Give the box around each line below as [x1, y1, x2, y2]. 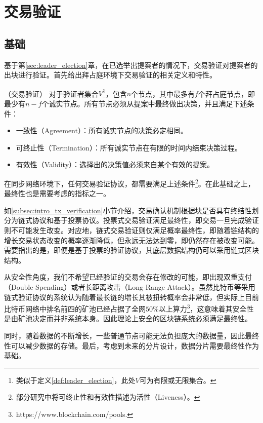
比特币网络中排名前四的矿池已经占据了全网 [4, 303, 146, 314]
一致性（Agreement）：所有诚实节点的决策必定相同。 [16, 125, 188, 136]
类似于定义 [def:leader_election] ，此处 [16, 374, 136, 385]
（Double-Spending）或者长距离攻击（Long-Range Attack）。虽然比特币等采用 [4, 281, 255, 292]
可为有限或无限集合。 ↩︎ [139, 374, 216, 385]
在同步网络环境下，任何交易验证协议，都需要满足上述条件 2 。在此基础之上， [4, 176, 255, 188]
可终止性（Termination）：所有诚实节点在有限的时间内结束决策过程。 [16, 142, 242, 152]
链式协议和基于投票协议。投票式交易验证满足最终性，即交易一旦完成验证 [18, 215, 259, 225]
